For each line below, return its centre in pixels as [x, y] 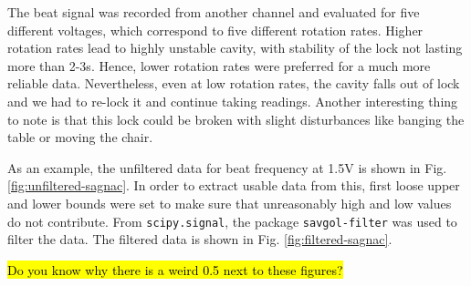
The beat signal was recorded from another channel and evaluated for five [214, 12]
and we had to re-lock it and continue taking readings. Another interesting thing [233, 101]
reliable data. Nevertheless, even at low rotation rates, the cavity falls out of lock [234, 83]
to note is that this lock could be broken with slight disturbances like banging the [236, 119]
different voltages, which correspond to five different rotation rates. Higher [215, 30]
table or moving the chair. [80, 137]
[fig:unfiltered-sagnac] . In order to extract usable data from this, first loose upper [234, 185]
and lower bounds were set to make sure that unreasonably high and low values [230, 203]
